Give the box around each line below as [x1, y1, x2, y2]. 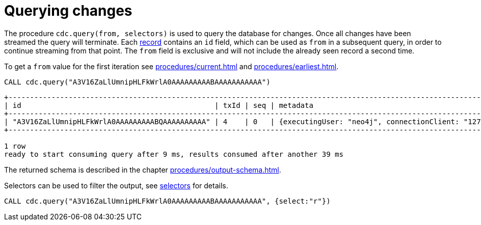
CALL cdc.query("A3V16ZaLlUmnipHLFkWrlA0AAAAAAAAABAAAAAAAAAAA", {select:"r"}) [4, 196, 331, 205]
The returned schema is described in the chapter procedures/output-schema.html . [4, 165, 281, 174]
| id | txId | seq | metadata [4, 101, 313, 109]
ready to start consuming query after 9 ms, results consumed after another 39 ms [4, 150, 343, 158]
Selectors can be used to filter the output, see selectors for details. [4, 181, 228, 190]
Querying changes [4, 2, 132, 19]
